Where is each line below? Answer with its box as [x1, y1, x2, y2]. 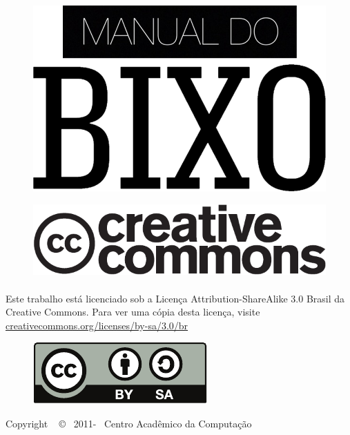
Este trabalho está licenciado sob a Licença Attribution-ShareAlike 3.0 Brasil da [6, 291, 345, 305]
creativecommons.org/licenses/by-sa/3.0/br [6, 318, 188, 332]
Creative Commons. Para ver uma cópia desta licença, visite [6, 304, 260, 319]
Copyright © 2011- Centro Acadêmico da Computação [6, 416, 252, 430]
